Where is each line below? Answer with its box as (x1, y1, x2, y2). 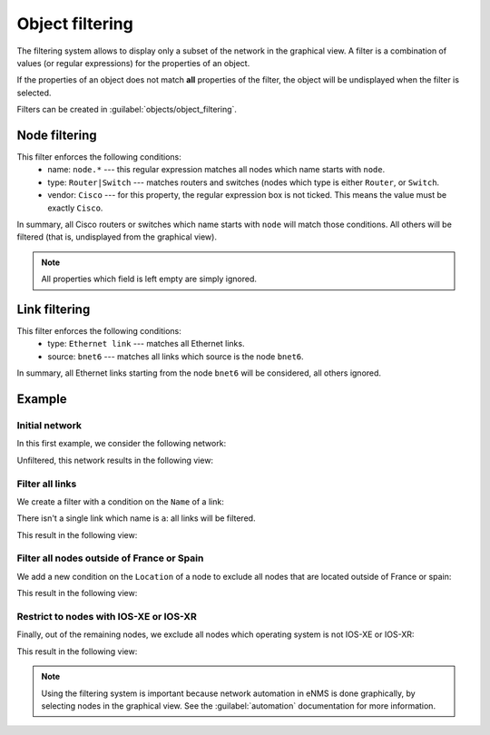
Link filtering (16, 301, 91, 317)
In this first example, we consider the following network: (16, 438, 227, 449)
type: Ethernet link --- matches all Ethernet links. (47, 338, 245, 349)
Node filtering (16, 127, 97, 142)
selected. (16, 87, 52, 98)
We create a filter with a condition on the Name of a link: (16, 495, 224, 507)
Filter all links (16, 477, 77, 490)
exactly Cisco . (47, 202, 103, 213)
